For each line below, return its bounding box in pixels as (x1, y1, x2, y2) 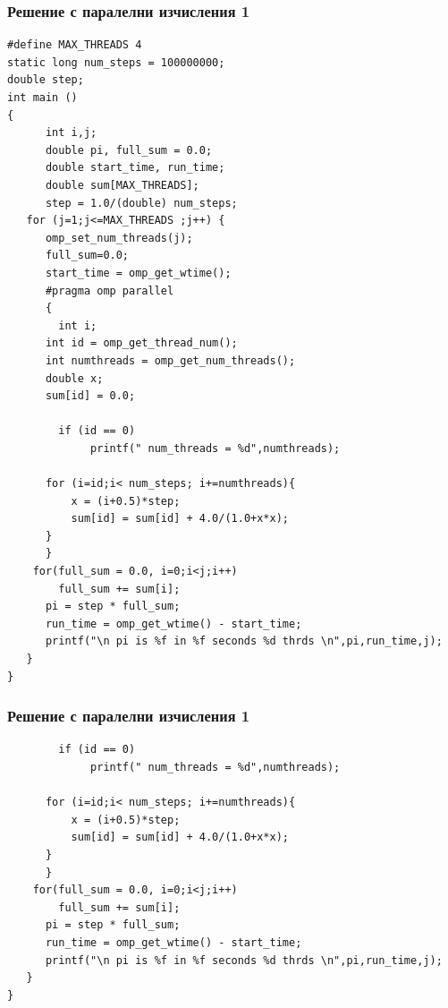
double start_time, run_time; (45, 161, 225, 175)
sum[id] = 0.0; (45, 389, 136, 403)
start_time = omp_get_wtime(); (45, 266, 232, 279)
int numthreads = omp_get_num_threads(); (45, 354, 296, 367)
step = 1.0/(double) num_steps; (45, 196, 238, 209)
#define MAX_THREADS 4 (7, 38, 142, 52)
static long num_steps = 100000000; (7, 56, 225, 69)
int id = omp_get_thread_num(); (45, 337, 238, 350)
